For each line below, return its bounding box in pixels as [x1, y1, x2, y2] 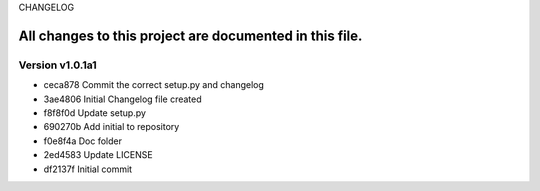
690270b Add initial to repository [43, 121, 180, 133]
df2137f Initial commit [43, 163, 133, 175]
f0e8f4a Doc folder [43, 135, 122, 147]
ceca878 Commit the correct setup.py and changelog [43, 79, 265, 91]
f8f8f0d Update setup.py [43, 106, 147, 119]
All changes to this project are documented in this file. [18, 27, 363, 44]
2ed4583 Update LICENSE [43, 149, 154, 161]
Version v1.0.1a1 [18, 58, 97, 72]
